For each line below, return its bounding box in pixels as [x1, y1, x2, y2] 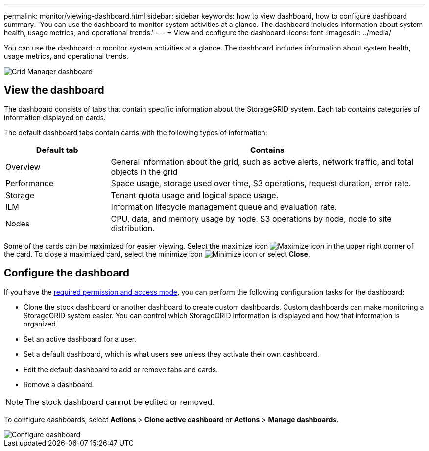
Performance [5, 178, 53, 188]
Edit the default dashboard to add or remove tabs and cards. [24, 365, 218, 374]
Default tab [36, 145, 78, 155]
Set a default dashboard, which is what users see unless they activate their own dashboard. [24, 350, 319, 358]
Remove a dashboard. [24, 380, 94, 389]
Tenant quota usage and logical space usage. [111, 190, 279, 200]
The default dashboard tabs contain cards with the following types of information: [4, 128, 267, 137]
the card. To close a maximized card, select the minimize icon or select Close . [4, 250, 310, 258]
